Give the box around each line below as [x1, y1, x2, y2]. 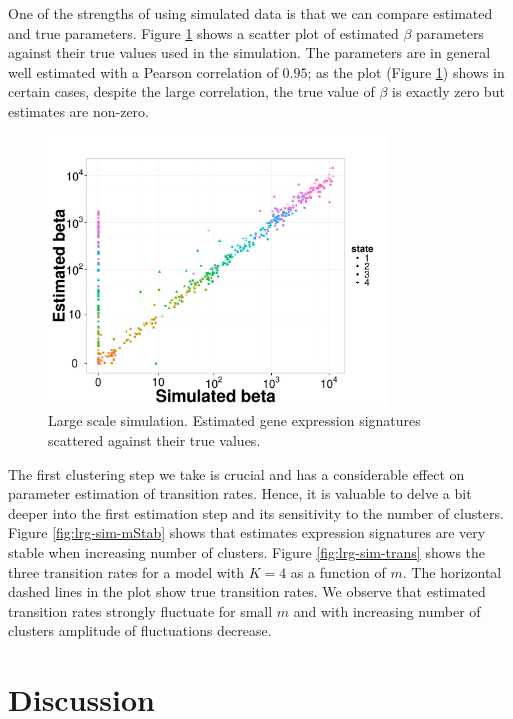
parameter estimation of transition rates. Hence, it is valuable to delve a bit [8, 483, 472, 504]
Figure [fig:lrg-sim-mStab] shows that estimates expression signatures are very [8, 522, 486, 543]
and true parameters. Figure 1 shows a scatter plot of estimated [8, 22, 399, 43]
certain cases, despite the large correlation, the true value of [8, 81, 375, 102]
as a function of [290, 561, 386, 582]
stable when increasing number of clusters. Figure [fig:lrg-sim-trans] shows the [8, 542, 486, 562]
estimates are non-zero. [8, 100, 149, 121]
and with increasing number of [293, 600, 481, 621]
